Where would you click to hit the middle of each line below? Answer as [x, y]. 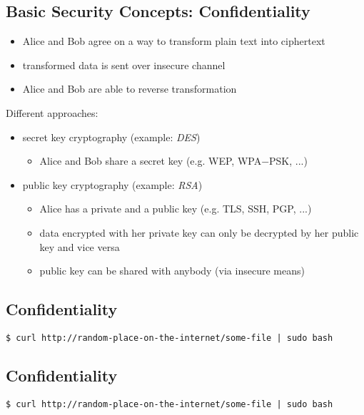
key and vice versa [80, 246]
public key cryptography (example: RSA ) [112, 184]
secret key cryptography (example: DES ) [111, 137]
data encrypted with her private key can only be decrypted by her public [199, 232]
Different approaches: [52, 112]
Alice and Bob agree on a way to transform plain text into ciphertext [174, 41]
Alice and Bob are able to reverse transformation [130, 89]
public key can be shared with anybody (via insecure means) [172, 271]
